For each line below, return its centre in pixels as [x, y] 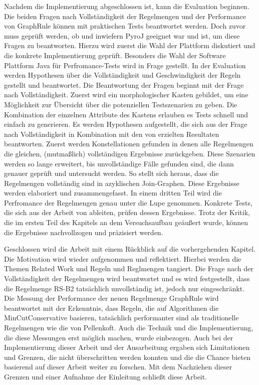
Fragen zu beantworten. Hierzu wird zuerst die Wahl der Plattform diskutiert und [130, 45]
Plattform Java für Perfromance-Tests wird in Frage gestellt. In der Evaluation [125, 65]
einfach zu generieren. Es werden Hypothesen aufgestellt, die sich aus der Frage [126, 124]
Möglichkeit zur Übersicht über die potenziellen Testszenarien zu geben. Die [121, 104]
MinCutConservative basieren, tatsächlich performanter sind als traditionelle [121, 318]
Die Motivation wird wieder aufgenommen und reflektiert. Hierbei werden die [123, 258]
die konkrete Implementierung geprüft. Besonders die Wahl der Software [115, 55]
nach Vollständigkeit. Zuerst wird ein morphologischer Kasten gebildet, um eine [126, 94]
